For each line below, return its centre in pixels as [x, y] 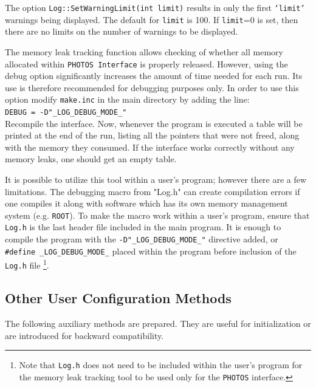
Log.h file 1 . [27, 264]
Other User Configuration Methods [118, 298]
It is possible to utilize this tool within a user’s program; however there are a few [156, 180]
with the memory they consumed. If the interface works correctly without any [150, 147]
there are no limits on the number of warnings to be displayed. [122, 31]
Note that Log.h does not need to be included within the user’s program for [161, 365]
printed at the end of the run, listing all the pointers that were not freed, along [152, 135]
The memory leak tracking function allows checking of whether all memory [144, 51]
